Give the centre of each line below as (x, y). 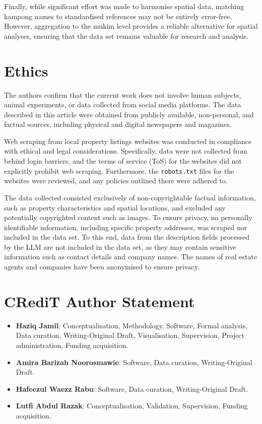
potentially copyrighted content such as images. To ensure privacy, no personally (128, 217)
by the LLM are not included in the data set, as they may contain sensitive (120, 246)
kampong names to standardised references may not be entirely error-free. (118, 16)
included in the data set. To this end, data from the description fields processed (127, 237)
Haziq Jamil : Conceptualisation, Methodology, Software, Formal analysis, (132, 325)
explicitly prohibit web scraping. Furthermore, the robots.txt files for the (119, 170)
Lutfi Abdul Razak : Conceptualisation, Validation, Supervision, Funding (132, 406)
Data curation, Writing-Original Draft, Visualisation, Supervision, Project (130, 335)
